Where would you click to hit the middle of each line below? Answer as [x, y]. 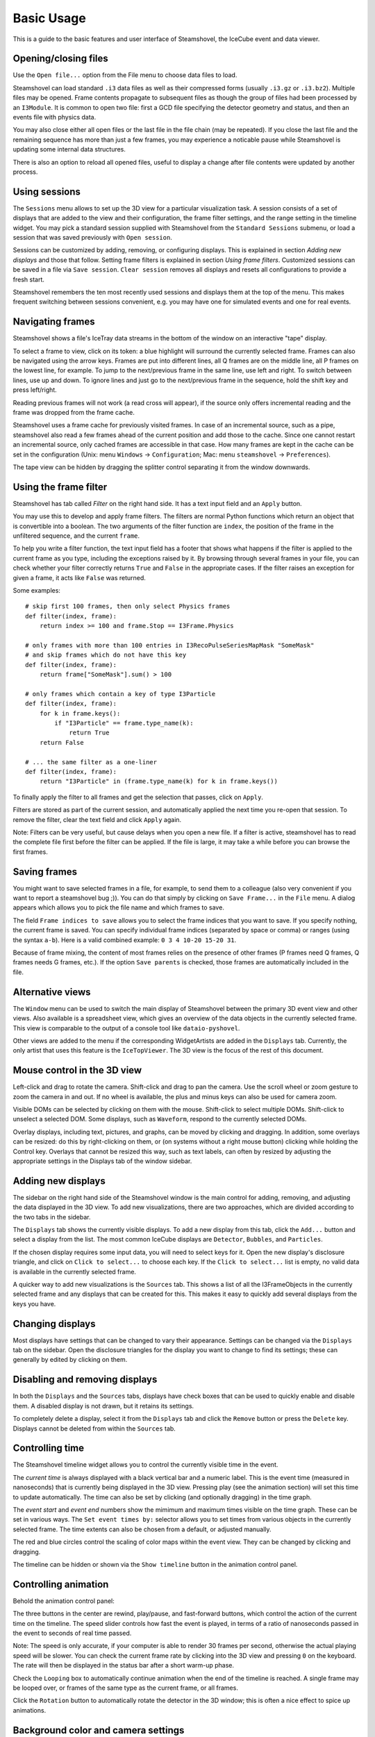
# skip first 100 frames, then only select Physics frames [128, 607]
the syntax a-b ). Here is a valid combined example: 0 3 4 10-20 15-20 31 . [125, 940]
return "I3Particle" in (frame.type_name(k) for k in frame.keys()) [158, 781]
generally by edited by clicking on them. [70, 1360]
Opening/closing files [61, 59]
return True [89, 733]
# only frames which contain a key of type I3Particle [120, 694]
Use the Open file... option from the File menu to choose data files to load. [125, 75]
